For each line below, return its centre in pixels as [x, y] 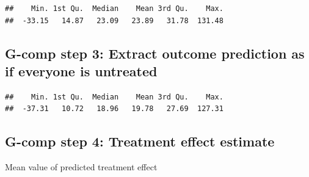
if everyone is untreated [81, 70]
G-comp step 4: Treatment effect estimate [140, 141]
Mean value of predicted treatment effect [81, 167]
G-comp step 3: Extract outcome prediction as [155, 53]
